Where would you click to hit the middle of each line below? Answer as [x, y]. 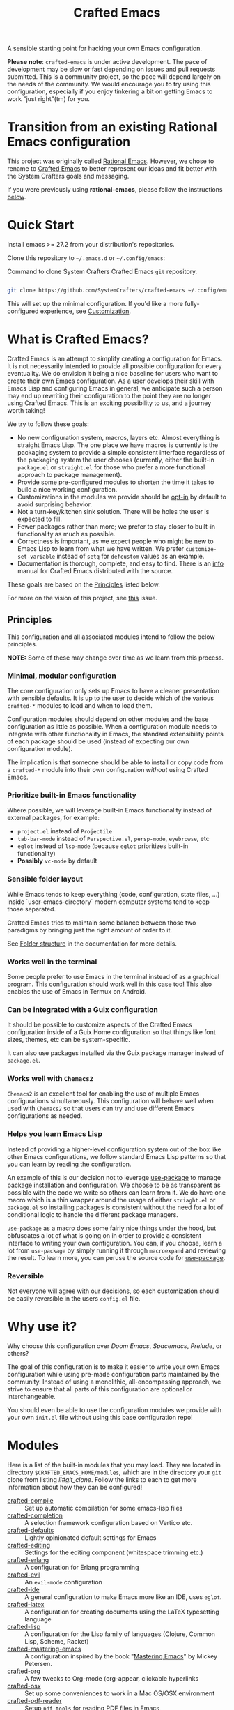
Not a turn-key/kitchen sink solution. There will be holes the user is [113, 511]
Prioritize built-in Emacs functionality [72, 795]
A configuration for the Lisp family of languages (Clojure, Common [120, 1634]
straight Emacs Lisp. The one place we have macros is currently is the [118, 445]
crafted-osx [24, 1686]
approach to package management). [70, 474]
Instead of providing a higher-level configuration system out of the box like [114, 1149]
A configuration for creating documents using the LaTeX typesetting [122, 1612]
